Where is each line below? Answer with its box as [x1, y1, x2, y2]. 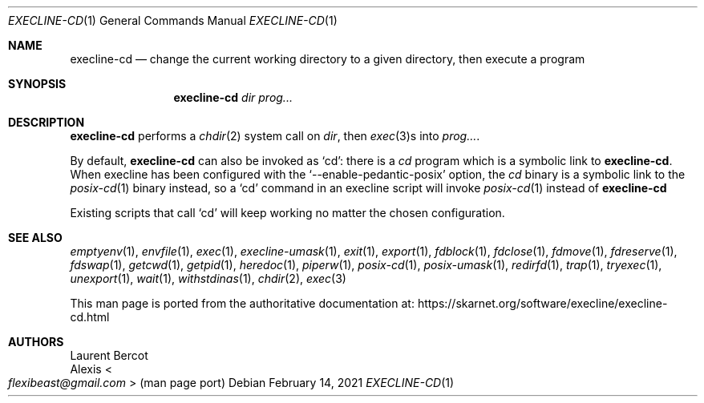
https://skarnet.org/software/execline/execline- [417, 296, 668, 310]
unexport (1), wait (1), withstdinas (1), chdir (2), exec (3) [70, 272, 346, 285]
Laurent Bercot [70, 349, 148, 362]
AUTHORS [8, 335, 64, 349]
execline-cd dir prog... [173, 91, 293, 104]
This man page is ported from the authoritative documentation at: [70, 296, 415, 310]
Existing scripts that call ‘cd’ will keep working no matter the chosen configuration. [70, 206, 505, 220]
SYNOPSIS [8, 77, 67, 91]
